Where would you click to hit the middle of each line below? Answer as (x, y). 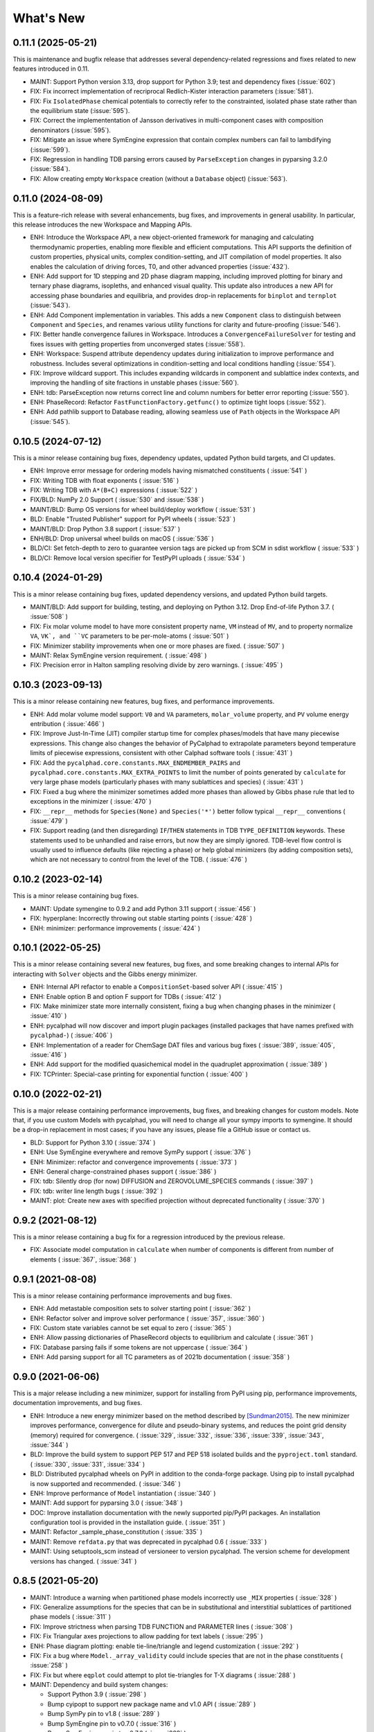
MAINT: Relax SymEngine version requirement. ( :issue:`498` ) (118, 655)
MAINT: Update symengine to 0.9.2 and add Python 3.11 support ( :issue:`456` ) (143, 908)
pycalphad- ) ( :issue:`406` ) (71, 1035)
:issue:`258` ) (49, 1665)
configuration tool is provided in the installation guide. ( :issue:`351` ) (128, 1522)
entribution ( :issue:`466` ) (68, 724)
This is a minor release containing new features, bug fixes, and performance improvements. (144, 701)
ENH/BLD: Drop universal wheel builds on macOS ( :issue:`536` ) (122, 538)
